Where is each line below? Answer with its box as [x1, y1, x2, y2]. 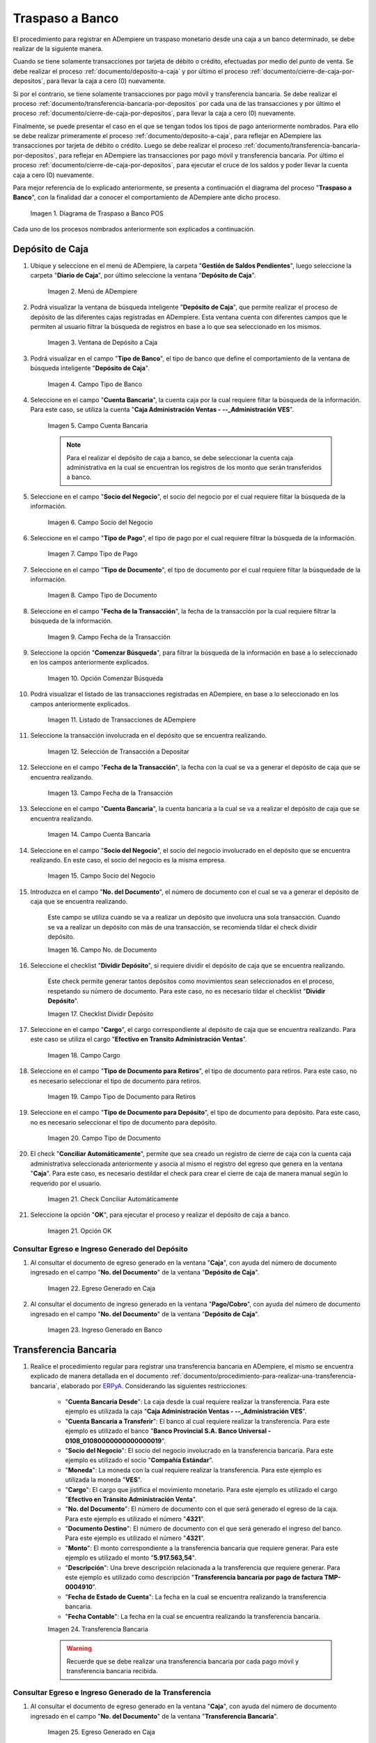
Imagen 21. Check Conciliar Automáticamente [47, 1195, 179, 1203]
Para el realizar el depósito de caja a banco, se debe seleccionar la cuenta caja [66, 453, 294, 462]
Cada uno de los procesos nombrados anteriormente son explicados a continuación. [13, 225, 256, 234]
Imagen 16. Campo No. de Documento [47, 945, 157, 954]
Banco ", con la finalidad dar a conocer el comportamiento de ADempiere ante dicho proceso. [13, 193, 281, 201]
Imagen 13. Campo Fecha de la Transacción [47, 789, 173, 797]
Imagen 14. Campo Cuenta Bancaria [47, 830, 151, 839]
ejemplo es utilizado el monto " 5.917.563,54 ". [65, 1553, 196, 1562]
